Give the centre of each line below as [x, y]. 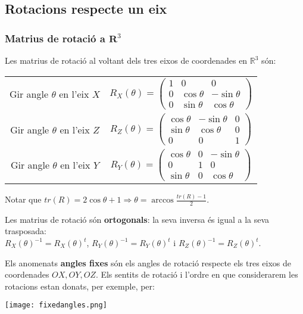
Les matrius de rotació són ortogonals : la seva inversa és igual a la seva [137, 219]
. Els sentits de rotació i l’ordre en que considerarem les [197, 274]
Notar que [23, 199]
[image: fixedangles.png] [56, 305]
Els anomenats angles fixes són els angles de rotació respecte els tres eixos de [148, 262]
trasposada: [26, 231]
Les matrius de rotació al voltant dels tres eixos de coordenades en [126, 60]
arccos [163, 200]
